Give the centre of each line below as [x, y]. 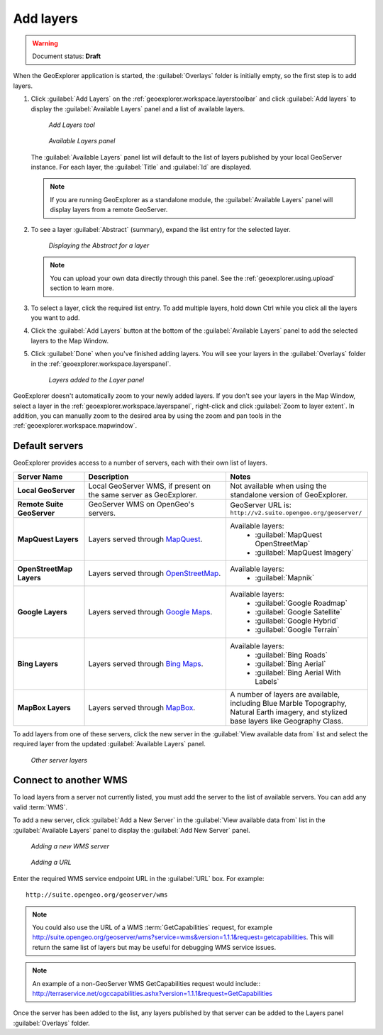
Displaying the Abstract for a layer [99, 245]
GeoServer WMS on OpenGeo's [141, 504]
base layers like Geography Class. [287, 721]
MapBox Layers [44, 707]
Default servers [48, 446]
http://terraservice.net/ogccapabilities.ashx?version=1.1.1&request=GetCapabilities [152, 993]
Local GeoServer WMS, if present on [149, 486]
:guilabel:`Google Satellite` [299, 611]
